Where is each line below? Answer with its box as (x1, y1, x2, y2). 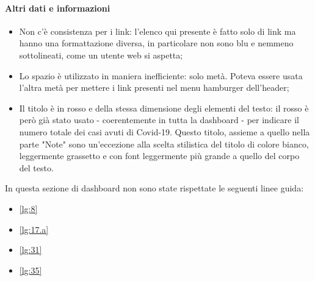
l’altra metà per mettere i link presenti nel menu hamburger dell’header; (19, 81, 289, 94)
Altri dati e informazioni (5, 1, 110, 14)
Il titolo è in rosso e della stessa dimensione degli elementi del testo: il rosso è (19, 101, 309, 114)
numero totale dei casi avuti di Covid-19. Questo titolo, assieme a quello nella (19, 125, 310, 138)
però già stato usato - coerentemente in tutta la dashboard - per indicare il (19, 113, 299, 126)
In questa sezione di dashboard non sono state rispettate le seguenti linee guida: (5, 182, 304, 194)
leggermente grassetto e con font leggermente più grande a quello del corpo (19, 149, 300, 162)
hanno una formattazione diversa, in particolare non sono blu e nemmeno (19, 37, 294, 49)
